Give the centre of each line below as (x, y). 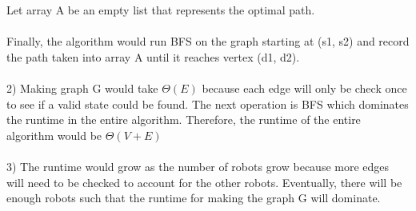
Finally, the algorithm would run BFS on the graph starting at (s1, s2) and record (208, 41)
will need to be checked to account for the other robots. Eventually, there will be (204, 182)
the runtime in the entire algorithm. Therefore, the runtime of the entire (184, 119)
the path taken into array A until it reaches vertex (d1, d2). (153, 56)
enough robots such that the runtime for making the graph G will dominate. (194, 198)
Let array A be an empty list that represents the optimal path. (161, 10)
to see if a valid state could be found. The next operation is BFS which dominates (208, 104)
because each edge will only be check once (304, 88)
